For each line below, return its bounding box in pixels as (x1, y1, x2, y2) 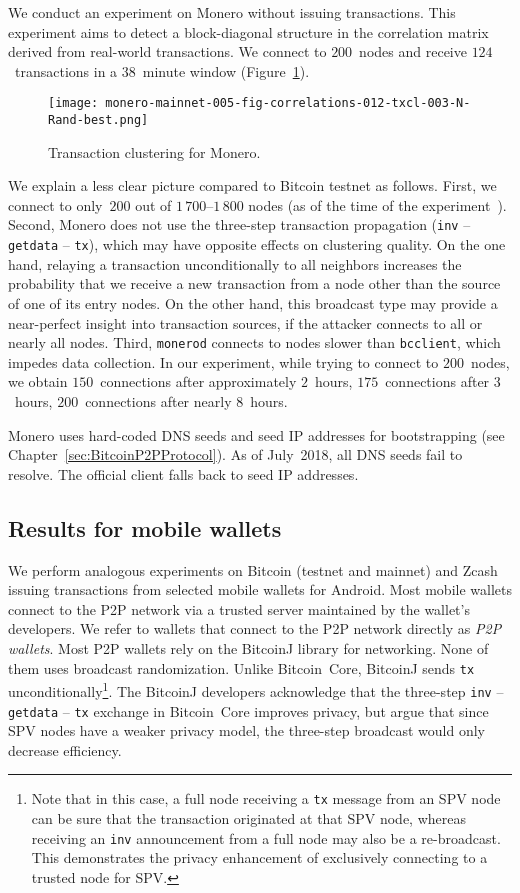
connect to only (8, 194, 103, 215)
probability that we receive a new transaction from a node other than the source (8, 273, 501, 294)
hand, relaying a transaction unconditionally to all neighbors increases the (8, 253, 462, 274)
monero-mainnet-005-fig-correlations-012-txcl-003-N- (105, 96, 471, 111)
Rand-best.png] (48, 113, 149, 128)
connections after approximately (100, 371, 297, 392)
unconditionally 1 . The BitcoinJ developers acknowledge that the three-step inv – (8, 678, 504, 701)
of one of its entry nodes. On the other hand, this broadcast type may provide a (8, 292, 498, 313)
